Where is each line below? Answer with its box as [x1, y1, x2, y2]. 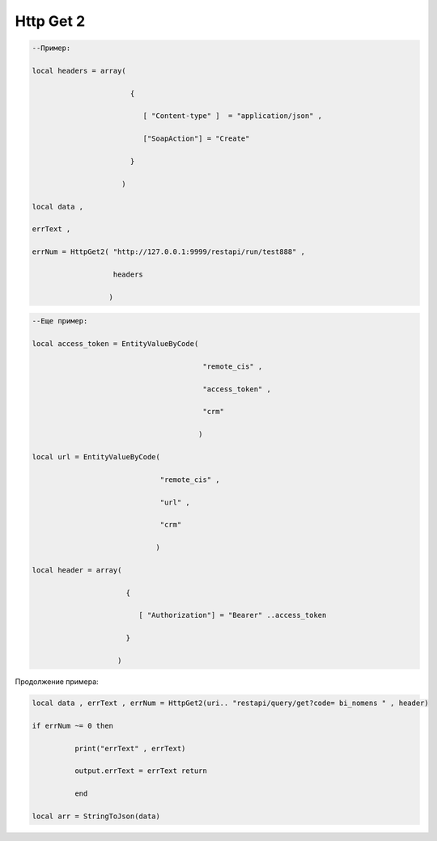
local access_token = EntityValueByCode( [32, 340, 199, 349]
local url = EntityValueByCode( [32, 453, 161, 461]
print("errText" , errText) [74, 744, 186, 753]
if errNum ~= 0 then [32, 721, 113, 730]
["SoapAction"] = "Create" [142, 134, 250, 143]
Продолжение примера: [15, 677, 99, 687]
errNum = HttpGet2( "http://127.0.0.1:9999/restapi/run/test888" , [32, 247, 306, 256]
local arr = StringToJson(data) [32, 811, 161, 821]
